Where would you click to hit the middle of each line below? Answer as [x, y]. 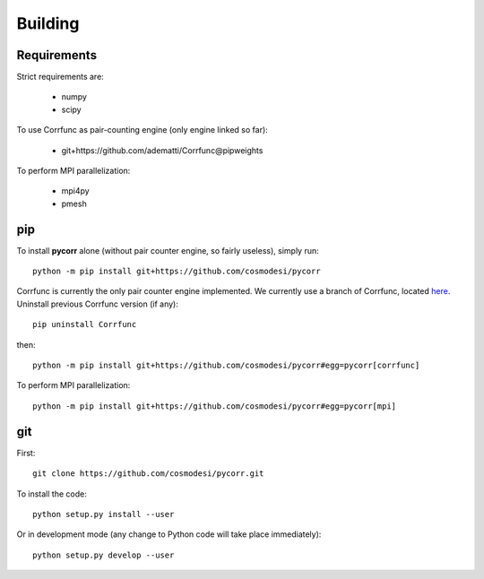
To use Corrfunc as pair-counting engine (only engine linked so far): [142, 130]
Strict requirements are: [60, 77]
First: [26, 453]
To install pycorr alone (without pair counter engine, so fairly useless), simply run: [168, 250]
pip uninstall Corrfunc [85, 324]
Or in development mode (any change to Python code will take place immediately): [169, 534]
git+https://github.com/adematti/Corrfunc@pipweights [162, 150]
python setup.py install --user [104, 514]
